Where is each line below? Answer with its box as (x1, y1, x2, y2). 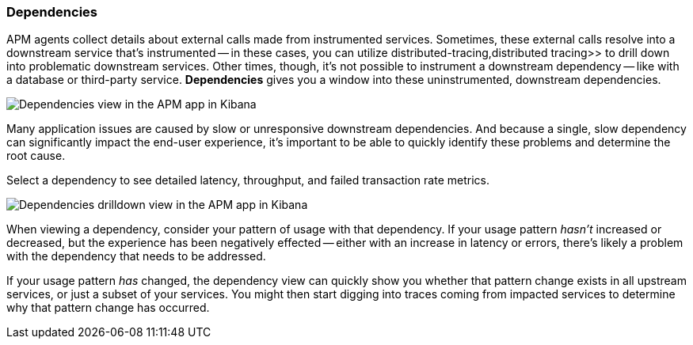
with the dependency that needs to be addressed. (6, 249, 266, 263)
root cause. (6, 149, 66, 163)
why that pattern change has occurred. (6, 301, 210, 315)
